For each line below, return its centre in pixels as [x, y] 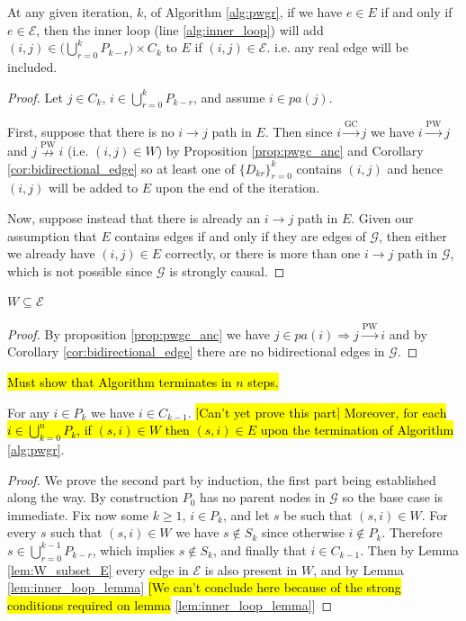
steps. [263, 381]
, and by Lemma [358, 569]
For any [28, 412]
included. [32, 66]
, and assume [229, 97]
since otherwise [303, 532]
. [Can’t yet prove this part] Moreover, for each [317, 412]
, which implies [134, 549]
